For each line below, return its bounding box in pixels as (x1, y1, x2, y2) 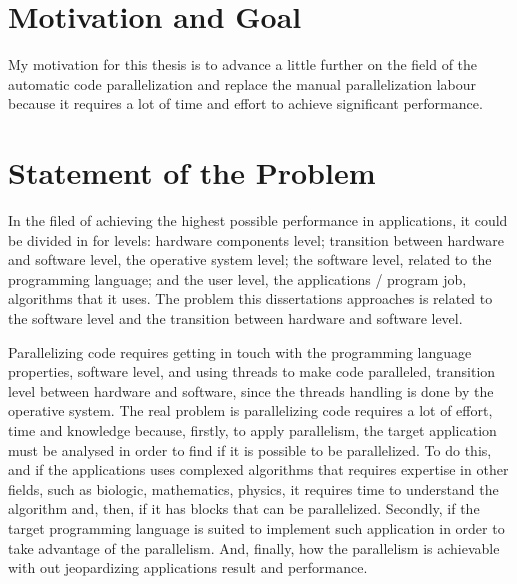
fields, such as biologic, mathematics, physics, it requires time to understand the (8, 478, 499, 499)
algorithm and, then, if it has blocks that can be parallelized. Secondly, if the (8, 498, 480, 519)
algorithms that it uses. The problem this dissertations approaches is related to (8, 288, 493, 309)
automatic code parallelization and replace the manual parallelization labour (8, 73, 477, 94)
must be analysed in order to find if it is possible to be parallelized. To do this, (8, 439, 492, 460)
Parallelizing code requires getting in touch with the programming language (8, 341, 472, 362)
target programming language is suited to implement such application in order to (8, 517, 505, 538)
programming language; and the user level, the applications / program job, (8, 268, 467, 289)
